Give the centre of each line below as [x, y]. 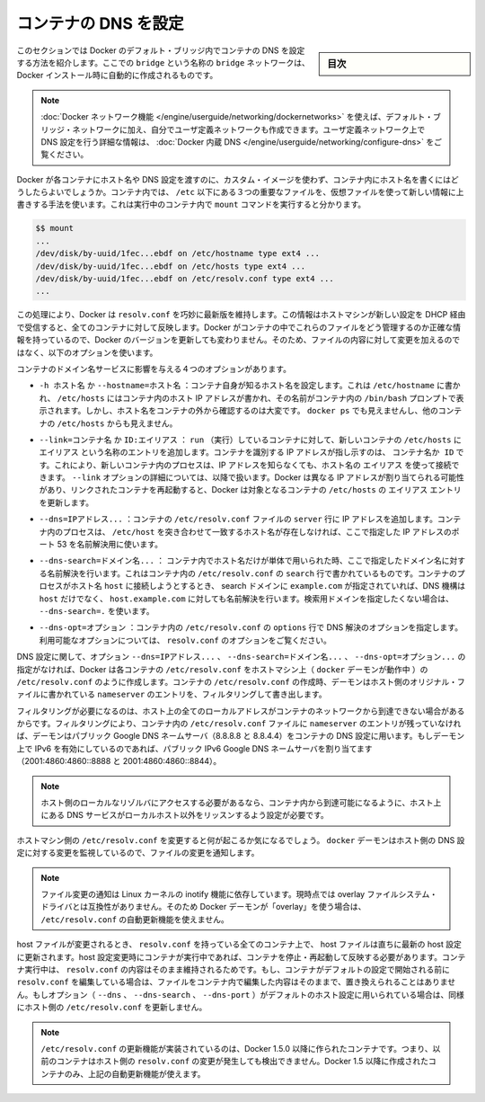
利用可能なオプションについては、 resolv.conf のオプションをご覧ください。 [185, 640]
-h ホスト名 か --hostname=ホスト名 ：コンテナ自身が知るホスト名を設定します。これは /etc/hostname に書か [250, 386]
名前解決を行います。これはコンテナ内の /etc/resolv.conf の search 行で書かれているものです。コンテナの [251, 573]
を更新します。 [66, 502]
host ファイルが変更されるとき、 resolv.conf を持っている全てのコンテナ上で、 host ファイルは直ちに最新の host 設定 [239, 945]
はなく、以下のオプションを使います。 [87, 352]
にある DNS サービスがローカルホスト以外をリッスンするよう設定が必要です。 [185, 815]
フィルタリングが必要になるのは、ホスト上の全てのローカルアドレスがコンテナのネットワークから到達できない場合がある [241, 711]
